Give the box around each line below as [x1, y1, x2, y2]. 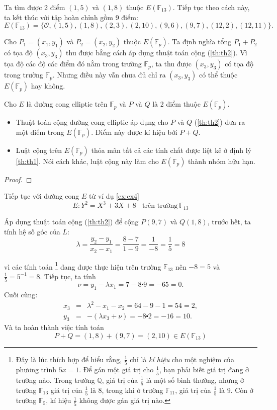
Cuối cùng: [4, 289, 38, 299]
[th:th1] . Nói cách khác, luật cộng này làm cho [16, 155, 159, 166]
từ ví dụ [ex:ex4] [89, 191, 139, 201]
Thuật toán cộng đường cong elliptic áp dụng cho [16, 117, 168, 127]
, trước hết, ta [207, 216, 251, 226]
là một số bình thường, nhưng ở [146, 374, 244, 385]
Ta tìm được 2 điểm [4, 2, 65, 12]
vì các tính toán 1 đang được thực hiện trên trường [4, 260, 161, 272]
